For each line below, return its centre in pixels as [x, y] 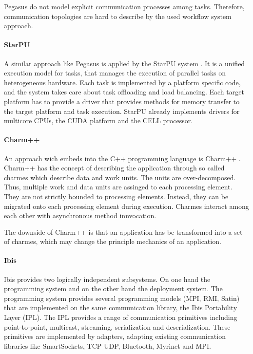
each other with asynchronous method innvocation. [80, 215]
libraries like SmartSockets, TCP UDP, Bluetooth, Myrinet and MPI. [107, 345]
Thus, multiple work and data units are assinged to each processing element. [118, 187]
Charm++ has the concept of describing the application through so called [114, 168]
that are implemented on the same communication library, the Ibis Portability [121, 307]
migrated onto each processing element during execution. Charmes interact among [126, 206]
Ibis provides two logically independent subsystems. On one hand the [107, 279]
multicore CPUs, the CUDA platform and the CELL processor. [98, 121]
